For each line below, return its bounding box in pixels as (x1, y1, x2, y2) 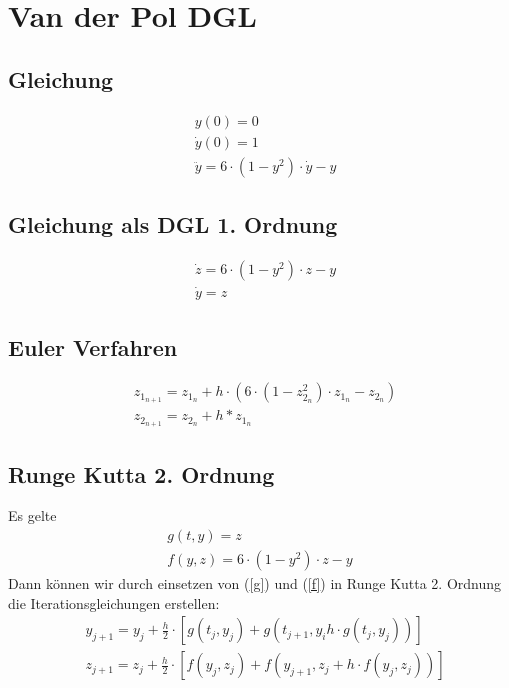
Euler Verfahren (8, 331, 178, 362)
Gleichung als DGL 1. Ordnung (8, 209, 338, 240)
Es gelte (8, 505, 57, 526)
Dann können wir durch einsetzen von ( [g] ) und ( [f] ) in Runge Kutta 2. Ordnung (8, 573, 502, 594)
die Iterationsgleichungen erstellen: (8, 592, 220, 613)
